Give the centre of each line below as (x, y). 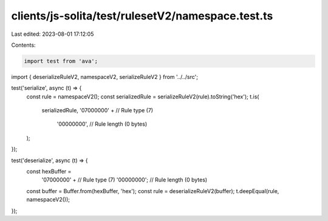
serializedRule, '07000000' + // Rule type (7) (97, 110)
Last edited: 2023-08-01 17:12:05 (53, 34)
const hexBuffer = (49, 172)
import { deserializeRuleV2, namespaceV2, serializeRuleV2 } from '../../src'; (105, 76)
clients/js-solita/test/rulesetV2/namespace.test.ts (142, 16)
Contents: (23, 45)
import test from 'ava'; (61, 61)
